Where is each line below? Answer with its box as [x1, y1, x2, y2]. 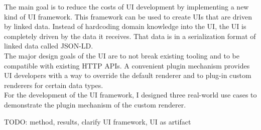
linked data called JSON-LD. [4, 40, 93, 51]
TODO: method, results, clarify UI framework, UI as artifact [4, 116, 191, 126]
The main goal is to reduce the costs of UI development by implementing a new [4, 1, 249, 11]
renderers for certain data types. [4, 79, 103, 90]
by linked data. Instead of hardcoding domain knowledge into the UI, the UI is [4, 21, 246, 31]
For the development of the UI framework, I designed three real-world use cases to [4, 89, 257, 100]
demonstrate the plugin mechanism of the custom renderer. [4, 99, 186, 109]
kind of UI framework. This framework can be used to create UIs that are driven [4, 11, 252, 21]
